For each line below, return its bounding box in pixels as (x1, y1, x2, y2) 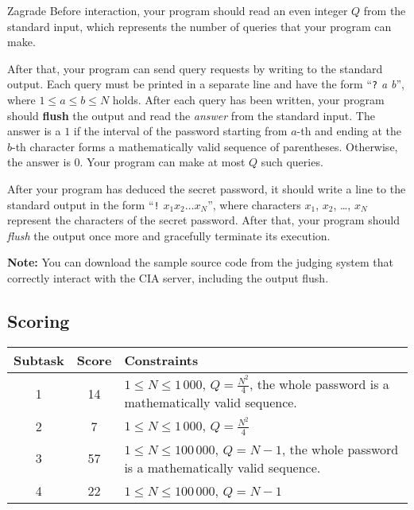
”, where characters (207, 196, 301, 212)
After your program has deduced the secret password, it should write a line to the (7, 181, 406, 197)
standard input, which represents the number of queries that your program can (7, 18, 392, 34)
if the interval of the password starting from (73, 123, 288, 139)
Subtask (14, 350, 64, 369)
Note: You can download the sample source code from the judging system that (7, 254, 393, 271)
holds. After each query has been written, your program (112, 91, 385, 108)
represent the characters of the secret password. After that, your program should (7, 212, 400, 228)
